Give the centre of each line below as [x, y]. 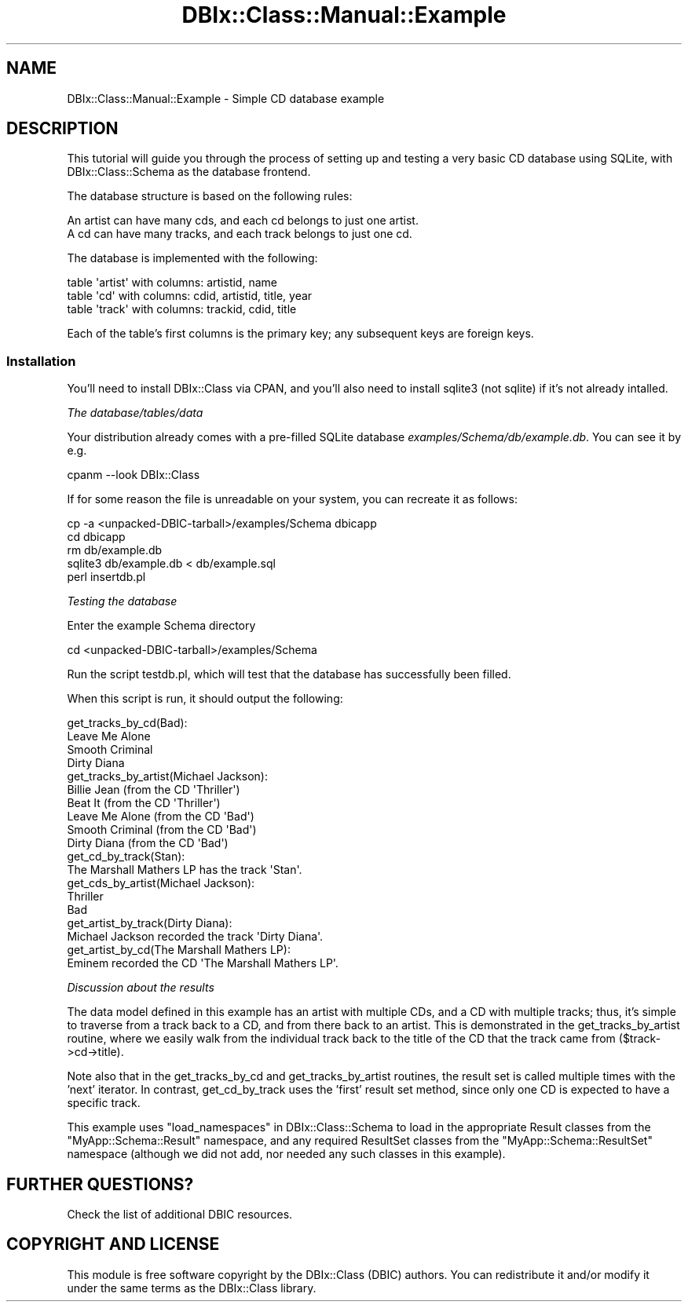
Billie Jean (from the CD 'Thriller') [154, 790]
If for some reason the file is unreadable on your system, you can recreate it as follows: [292, 499]
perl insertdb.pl [106, 577]
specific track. [104, 1103]
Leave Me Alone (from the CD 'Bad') [161, 817]
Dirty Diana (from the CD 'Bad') [148, 843]
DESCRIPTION [62, 129]
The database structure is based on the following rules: [210, 196]
